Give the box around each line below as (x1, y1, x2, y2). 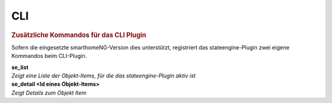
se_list (11, 63, 29, 71)
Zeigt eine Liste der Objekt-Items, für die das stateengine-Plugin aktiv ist (11, 72, 196, 79)
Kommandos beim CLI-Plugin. (11, 52, 87, 60)
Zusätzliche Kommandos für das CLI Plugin (11, 30, 147, 39)
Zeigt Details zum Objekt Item (11, 89, 87, 96)
